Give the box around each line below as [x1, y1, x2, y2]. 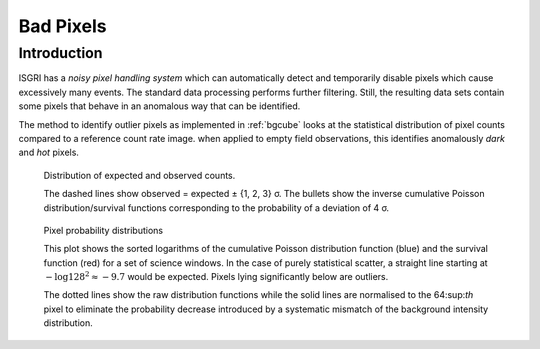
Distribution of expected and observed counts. [43, 169, 236, 181]
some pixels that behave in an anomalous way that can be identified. [18, 100, 301, 112]
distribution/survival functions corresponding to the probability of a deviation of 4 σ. [43, 201, 390, 214]
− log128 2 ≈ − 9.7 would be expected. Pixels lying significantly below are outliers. [45, 270, 389, 283]
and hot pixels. [18, 146, 80, 159]
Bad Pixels [18, 15, 107, 37]
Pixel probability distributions [43, 224, 164, 236]
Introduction [18, 44, 103, 62]
